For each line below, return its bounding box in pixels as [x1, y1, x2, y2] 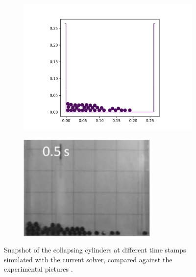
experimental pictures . [4, 264, 73, 274]
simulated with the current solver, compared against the [4, 254, 172, 264]
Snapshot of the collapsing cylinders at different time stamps [4, 245, 186, 255]
